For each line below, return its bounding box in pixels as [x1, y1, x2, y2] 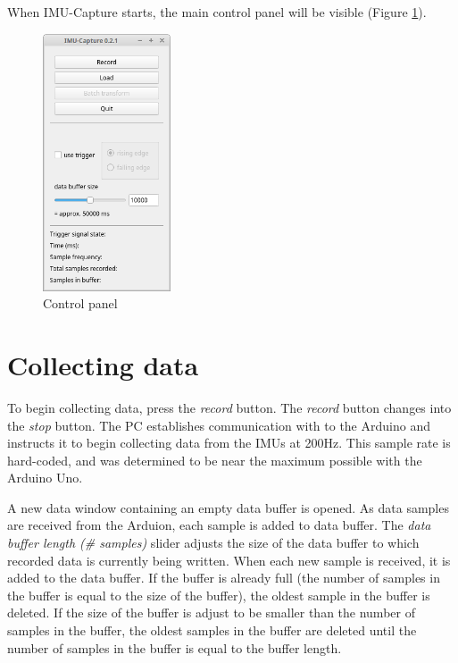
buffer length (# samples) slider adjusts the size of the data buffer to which [7, 533, 420, 552]
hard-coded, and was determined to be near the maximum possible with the [7, 450, 422, 469]
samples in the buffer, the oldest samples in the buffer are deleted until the [7, 621, 417, 640]
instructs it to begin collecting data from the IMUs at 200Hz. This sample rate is [7, 433, 451, 452]
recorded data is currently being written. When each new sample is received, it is [7, 550, 451, 569]
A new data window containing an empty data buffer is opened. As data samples [7, 498, 449, 516]
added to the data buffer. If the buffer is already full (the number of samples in [7, 568, 440, 587]
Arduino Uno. [7, 468, 83, 487]
